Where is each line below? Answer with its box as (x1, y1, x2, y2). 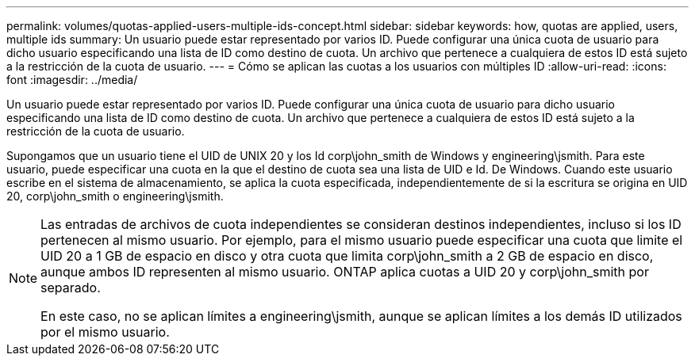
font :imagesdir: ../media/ (6, 73, 138, 86)
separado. (40, 280, 101, 295)
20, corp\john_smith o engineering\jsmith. (6, 189, 224, 203)
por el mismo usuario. (40, 324, 170, 340)
